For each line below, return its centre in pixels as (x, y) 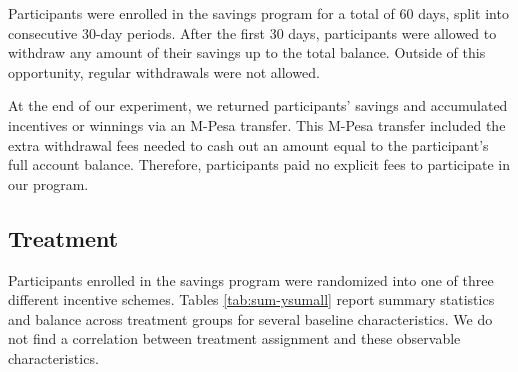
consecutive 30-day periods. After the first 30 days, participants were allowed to (252, 32)
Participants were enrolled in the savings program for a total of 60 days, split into (258, 13)
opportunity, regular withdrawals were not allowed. (164, 71)
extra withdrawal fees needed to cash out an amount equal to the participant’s (248, 144)
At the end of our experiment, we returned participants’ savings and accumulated (258, 105)
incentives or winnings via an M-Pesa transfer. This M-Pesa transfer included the (257, 124)
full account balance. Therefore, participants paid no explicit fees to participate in (259, 164)
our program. (48, 183)
